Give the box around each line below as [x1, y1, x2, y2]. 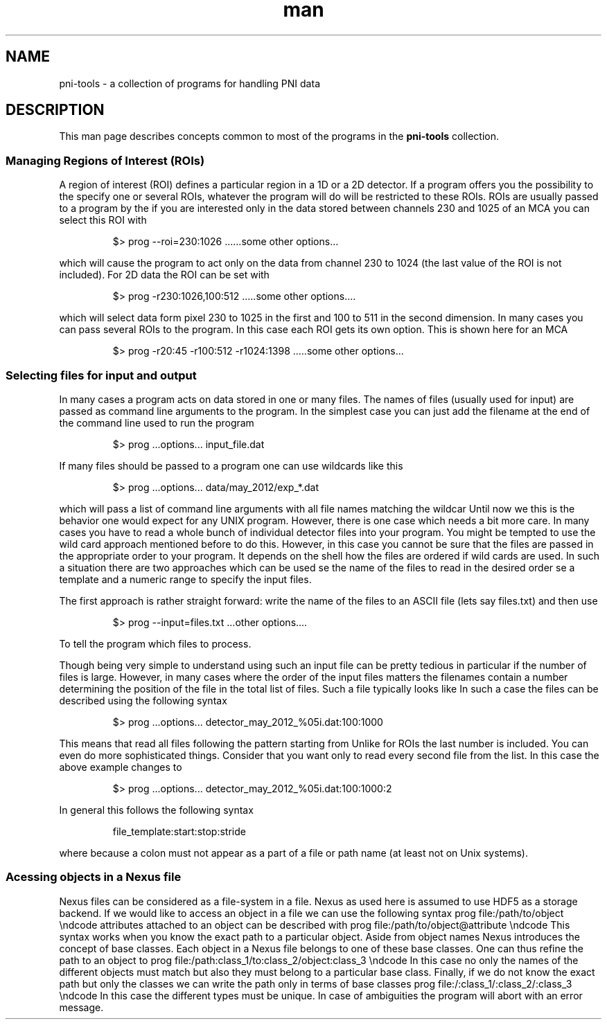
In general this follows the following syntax [59, 803, 254, 816]
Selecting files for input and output [6, 368, 197, 382]
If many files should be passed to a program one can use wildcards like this [59, 459, 403, 472]
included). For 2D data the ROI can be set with [59, 269, 270, 281]
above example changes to [59, 760, 182, 773]
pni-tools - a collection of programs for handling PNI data [59, 77, 320, 89]
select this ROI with [59, 214, 147, 226]
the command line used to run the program [59, 416, 254, 429]
